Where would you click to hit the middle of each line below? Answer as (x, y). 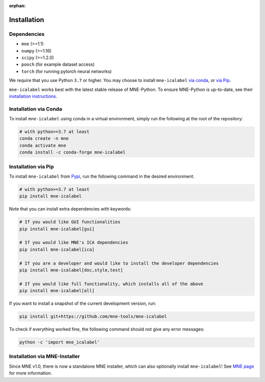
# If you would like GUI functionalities (70, 222)
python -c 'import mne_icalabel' (60, 342)
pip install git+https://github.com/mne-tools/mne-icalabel (93, 316)
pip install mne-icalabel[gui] (57, 229)
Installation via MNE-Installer (45, 356)
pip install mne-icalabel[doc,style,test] (71, 270)
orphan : (17, 6)
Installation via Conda (36, 109)
